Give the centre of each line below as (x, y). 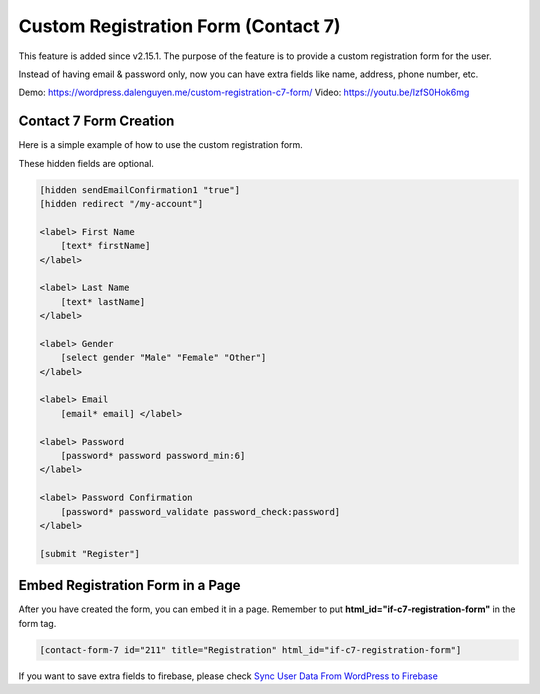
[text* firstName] (105, 246)
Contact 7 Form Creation (96, 121)
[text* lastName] (103, 301)
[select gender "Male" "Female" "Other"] (163, 358)
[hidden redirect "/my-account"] (121, 203)
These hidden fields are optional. (86, 163)
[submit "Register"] (89, 553)
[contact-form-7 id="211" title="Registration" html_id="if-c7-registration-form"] (250, 649)
